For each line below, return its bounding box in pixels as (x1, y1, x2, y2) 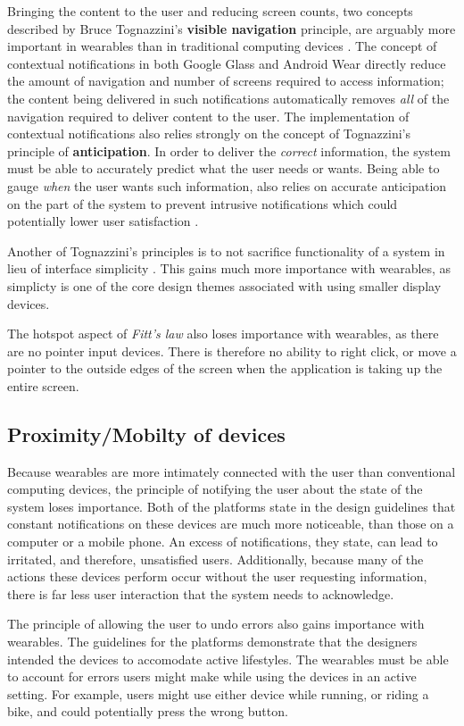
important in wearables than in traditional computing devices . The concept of (7, 37, 437, 55)
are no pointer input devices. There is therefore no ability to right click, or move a (7, 341, 457, 360)
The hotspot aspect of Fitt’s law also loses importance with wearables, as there (7, 324, 439, 343)
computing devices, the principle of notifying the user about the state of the (7, 480, 423, 498)
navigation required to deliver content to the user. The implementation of (7, 106, 410, 125)
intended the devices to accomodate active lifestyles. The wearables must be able (7, 649, 449, 668)
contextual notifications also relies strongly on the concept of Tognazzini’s (7, 124, 410, 143)
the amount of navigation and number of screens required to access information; (7, 71, 444, 90)
